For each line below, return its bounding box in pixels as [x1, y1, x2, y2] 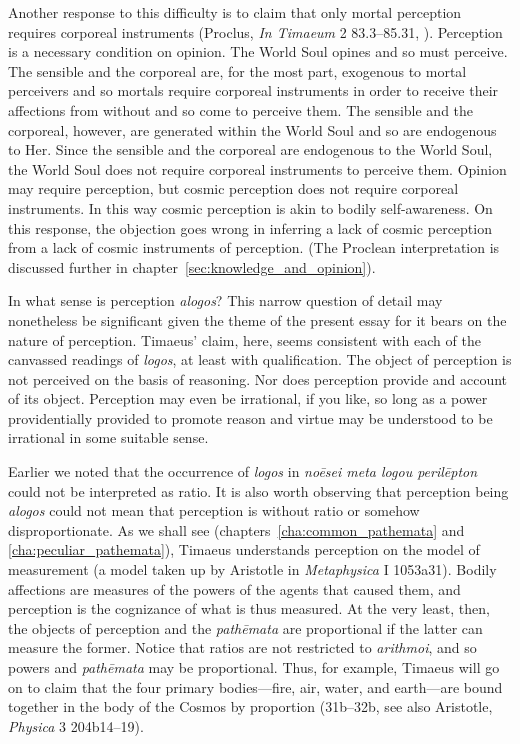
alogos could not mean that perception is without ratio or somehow [8, 500, 420, 521]
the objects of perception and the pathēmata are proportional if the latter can [8, 617, 483, 638]
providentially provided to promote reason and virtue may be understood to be [8, 407, 493, 428]
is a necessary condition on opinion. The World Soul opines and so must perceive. [8, 41, 508, 62]
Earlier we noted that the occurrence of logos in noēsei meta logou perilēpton [8, 461, 478, 482]
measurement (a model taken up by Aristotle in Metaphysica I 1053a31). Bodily [8, 559, 497, 580]
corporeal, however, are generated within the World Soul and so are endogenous [8, 119, 497, 140]
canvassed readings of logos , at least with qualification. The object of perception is [8, 349, 512, 370]
